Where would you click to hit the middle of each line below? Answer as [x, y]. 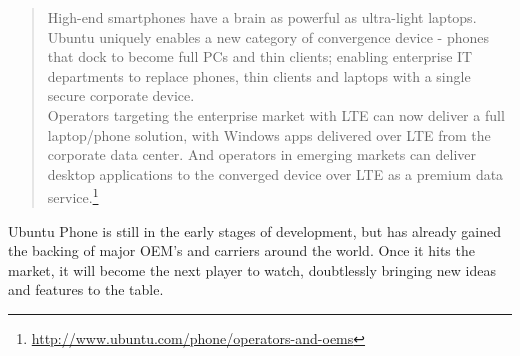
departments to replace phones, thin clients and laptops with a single [259, 75]
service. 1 [73, 195]
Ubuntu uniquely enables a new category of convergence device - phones [268, 36]
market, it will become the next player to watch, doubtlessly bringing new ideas [252, 269]
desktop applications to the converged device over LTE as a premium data [275, 173]
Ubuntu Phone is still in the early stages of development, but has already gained [255, 230]
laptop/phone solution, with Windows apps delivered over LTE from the [269, 134]
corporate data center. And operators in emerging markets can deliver [262, 154]
